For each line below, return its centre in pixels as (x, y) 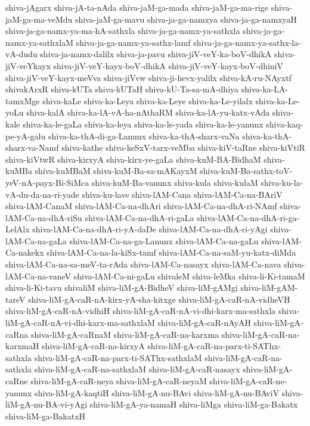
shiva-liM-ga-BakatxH (46, 416)
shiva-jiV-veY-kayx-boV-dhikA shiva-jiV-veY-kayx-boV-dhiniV (168, 65)
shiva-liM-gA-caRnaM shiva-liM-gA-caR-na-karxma (125, 334)
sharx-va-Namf (32, 147)
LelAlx (18, 229)
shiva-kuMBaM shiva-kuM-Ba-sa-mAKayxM (116, 171)
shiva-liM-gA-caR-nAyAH (204, 323)
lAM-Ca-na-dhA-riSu (44, 217)
